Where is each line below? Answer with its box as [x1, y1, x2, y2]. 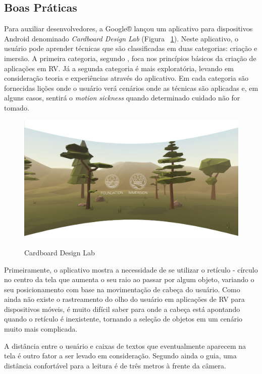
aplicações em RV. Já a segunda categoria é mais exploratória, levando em [4, 63, 234, 73]
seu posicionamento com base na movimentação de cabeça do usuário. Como [4, 284, 240, 294]
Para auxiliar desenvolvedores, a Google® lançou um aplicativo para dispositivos [4, 23, 253, 34]
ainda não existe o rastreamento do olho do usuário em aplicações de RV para [4, 294, 245, 304]
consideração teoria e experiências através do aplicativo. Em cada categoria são [4, 73, 249, 83]
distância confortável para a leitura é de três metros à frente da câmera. [4, 360, 226, 370]
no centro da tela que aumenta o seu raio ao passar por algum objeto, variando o [4, 274, 254, 285]
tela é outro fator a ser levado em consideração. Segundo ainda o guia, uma [4, 350, 237, 361]
